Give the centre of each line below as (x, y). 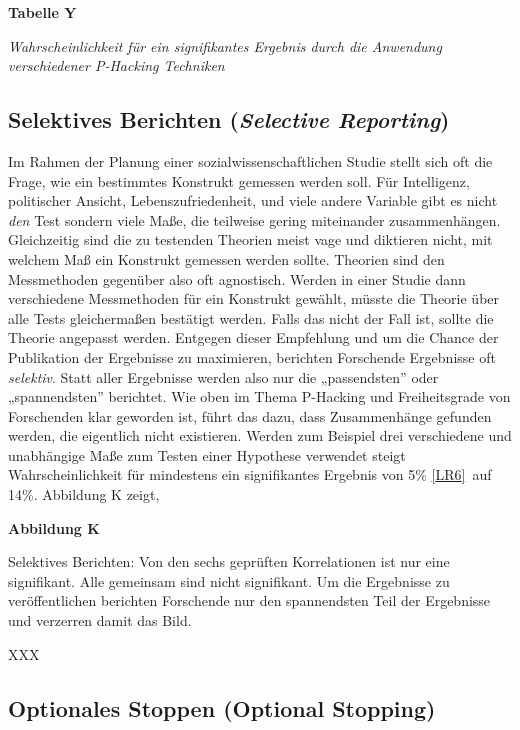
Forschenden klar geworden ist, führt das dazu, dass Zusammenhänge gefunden (250, 415)
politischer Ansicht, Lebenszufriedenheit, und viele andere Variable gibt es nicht (253, 200)
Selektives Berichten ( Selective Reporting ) (229, 119)
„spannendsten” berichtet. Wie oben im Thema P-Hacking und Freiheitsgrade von (259, 396)
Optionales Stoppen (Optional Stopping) (222, 707)
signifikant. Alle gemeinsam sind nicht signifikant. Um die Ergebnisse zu (229, 580)
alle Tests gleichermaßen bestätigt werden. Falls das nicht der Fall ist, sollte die (251, 317)
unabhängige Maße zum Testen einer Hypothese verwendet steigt (207, 454)
